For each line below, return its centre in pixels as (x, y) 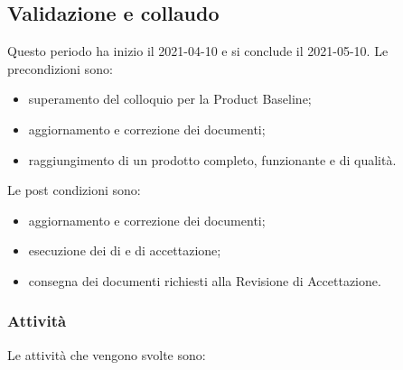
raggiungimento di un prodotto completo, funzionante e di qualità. (212, 159)
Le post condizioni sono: (74, 190)
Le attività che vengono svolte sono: (107, 354)
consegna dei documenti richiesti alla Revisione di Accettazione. (205, 280)
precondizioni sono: (60, 68)
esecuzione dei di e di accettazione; (125, 250)
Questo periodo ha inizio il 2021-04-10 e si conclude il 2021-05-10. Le (198, 51)
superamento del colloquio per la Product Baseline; (170, 99)
